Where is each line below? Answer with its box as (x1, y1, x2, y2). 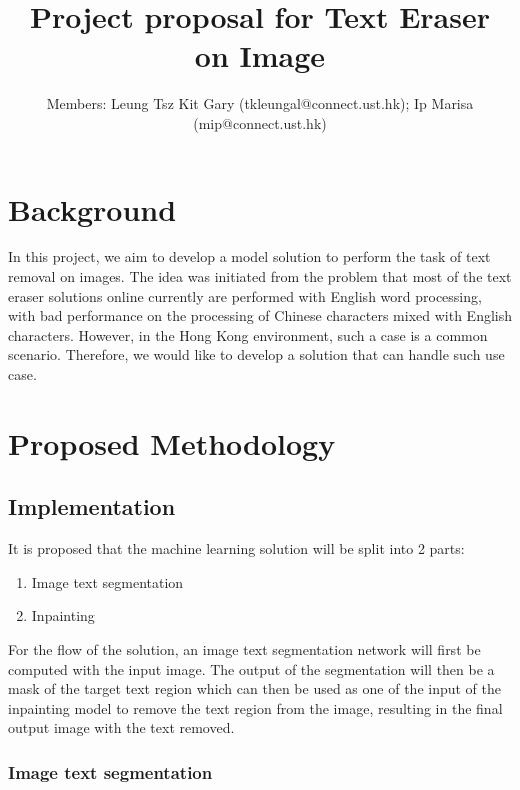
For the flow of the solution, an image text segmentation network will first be (8, 638, 481, 659)
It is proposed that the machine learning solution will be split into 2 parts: (8, 538, 465, 559)
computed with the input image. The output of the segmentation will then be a (8, 658, 495, 679)
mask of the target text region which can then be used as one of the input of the (8, 678, 502, 699)
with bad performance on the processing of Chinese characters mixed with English (8, 305, 512, 326)
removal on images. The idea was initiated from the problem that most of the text (8, 266, 512, 287)
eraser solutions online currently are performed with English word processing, (8, 285, 482, 306)
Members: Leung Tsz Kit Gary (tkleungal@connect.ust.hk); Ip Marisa (46, 93, 474, 114)
